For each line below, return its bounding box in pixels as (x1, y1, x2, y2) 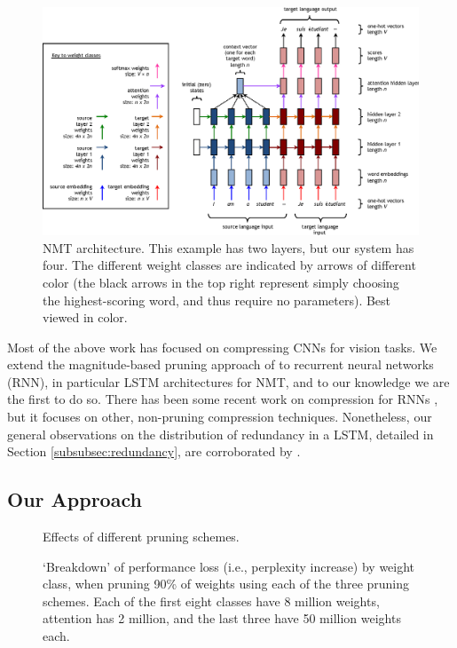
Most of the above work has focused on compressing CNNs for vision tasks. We (7, 337, 437, 356)
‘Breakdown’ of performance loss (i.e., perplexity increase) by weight (43, 557, 415, 575)
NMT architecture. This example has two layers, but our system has (43, 238, 414, 257)
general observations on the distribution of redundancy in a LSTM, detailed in (7, 424, 434, 443)
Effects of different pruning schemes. (43, 527, 240, 546)
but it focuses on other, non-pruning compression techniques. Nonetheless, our (7, 407, 432, 426)
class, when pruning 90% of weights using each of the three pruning (43, 574, 410, 593)
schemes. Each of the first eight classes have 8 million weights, (43, 591, 380, 610)
